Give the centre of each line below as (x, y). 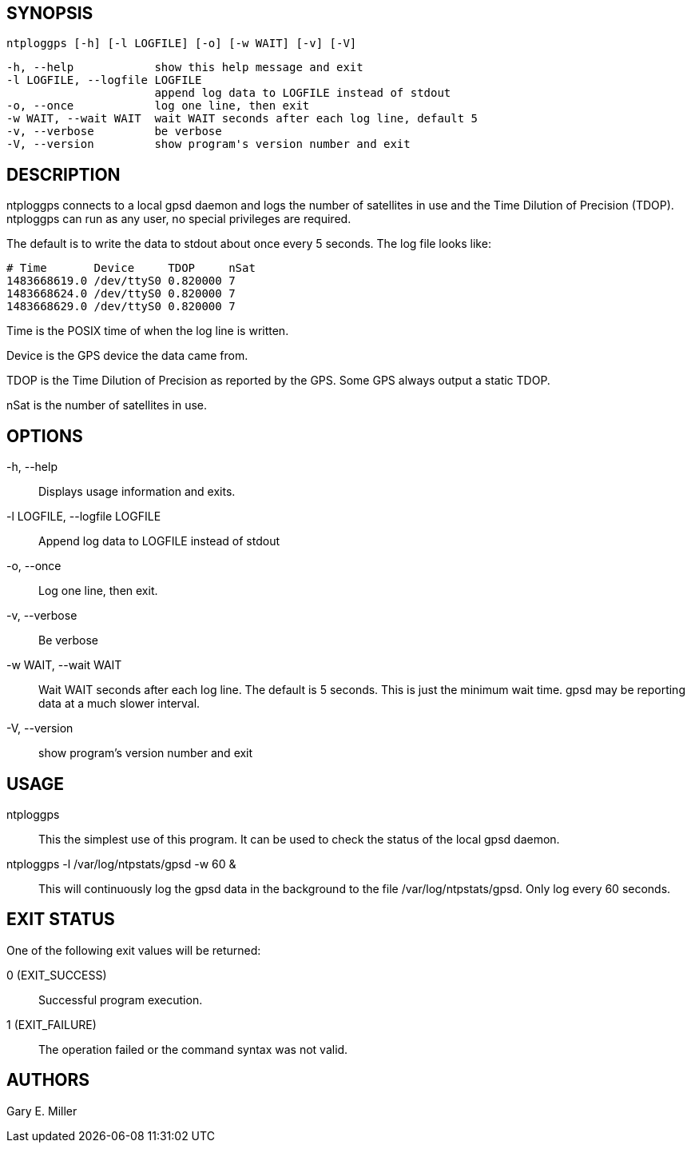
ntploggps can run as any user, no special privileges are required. (179, 219)
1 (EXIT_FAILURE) (52, 1024)
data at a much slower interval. (119, 704)
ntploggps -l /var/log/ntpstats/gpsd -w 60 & (121, 864)
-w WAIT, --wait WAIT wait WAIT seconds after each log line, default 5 (242, 119)
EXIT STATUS (61, 920)
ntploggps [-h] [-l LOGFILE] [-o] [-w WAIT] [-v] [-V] (182, 44)
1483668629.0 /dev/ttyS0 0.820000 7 (121, 307)
